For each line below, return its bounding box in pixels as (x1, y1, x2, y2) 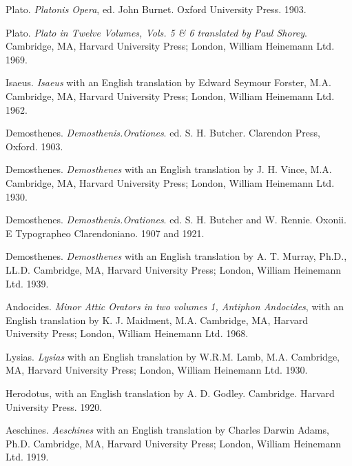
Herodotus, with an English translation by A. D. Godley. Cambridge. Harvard (6, 386, 335, 401)
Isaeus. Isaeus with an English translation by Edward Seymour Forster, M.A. (6, 75, 331, 90)
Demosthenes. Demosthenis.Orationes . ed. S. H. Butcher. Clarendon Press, (6, 125, 320, 140)
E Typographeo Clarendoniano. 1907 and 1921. (6, 225, 205, 240)
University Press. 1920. (6, 399, 103, 414)
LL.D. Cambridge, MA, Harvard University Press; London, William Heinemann (6, 262, 342, 276)
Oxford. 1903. (6, 139, 63, 153)
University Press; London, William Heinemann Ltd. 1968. (6, 326, 249, 341)
